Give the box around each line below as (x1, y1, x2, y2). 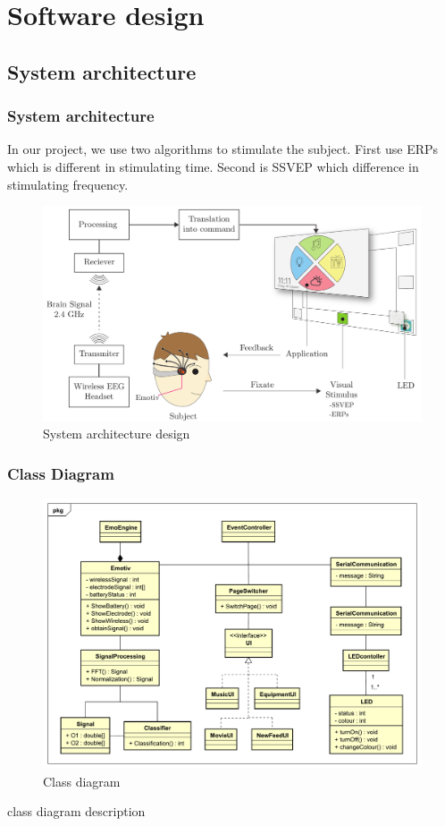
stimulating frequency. (7, 175, 129, 193)
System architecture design (43, 424, 190, 443)
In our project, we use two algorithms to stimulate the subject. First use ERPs (7, 140, 439, 158)
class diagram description (7, 802, 146, 821)
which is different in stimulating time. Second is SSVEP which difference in (7, 157, 419, 175)
